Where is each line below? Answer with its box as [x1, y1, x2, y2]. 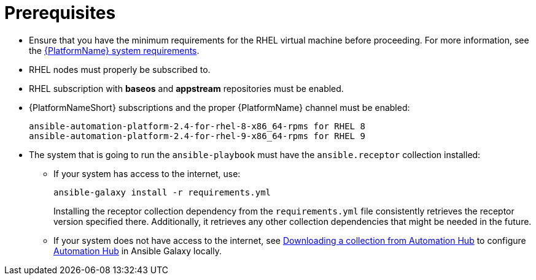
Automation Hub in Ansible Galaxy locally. [53, 245, 222, 256]
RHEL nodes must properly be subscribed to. [29, 64, 211, 75]
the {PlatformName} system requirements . [29, 45, 200, 56]
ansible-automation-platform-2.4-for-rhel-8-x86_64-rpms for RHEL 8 [29, 121, 365, 131]
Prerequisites [4, 2, 116, 23]
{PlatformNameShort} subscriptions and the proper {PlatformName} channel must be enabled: [29, 102, 410, 113]
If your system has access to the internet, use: [53, 168, 241, 179]
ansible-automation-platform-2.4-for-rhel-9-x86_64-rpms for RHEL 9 [29, 131, 365, 141]
